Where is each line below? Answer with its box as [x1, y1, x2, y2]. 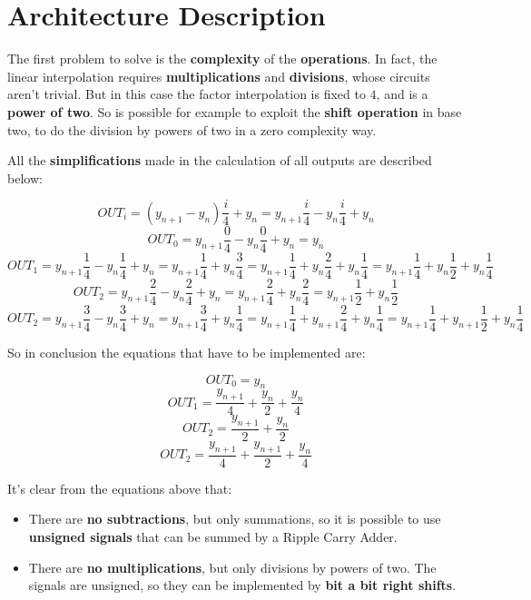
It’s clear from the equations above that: [7, 478, 232, 497]
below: [7, 168, 43, 187]
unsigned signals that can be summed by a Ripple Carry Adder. [28, 527, 398, 546]
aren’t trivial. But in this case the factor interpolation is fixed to [7, 84, 366, 103]
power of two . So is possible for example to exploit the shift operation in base [7, 102, 462, 121]
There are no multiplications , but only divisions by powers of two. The [28, 557, 437, 576]
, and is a [376, 84, 428, 103]
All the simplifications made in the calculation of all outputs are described [7, 151, 432, 170]
